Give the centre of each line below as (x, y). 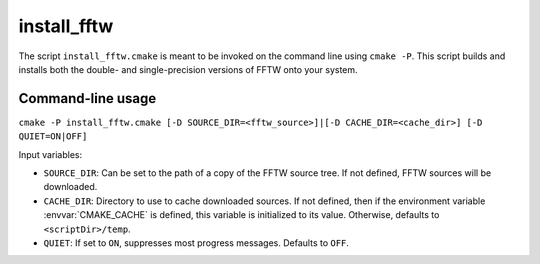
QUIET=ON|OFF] (53, 136)
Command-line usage (87, 98)
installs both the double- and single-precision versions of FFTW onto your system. (188, 69)
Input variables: (50, 154)
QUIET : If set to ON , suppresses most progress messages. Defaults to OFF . (196, 242)
